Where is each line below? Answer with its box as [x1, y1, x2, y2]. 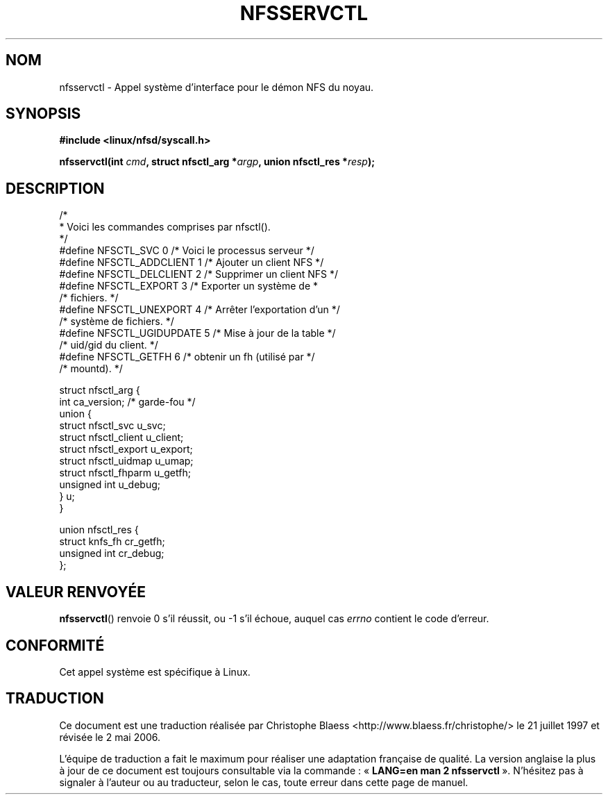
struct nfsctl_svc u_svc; [59, 419, 166, 432]
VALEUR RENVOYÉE [6, 583, 146, 601]
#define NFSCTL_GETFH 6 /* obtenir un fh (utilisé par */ [59, 351, 315, 363]
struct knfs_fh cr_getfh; [59, 535, 165, 548]
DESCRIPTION [6, 179, 105, 197]
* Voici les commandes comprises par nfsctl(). [59, 221, 271, 233]
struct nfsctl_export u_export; [59, 443, 193, 456]
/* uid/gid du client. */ [59, 339, 158, 351]
